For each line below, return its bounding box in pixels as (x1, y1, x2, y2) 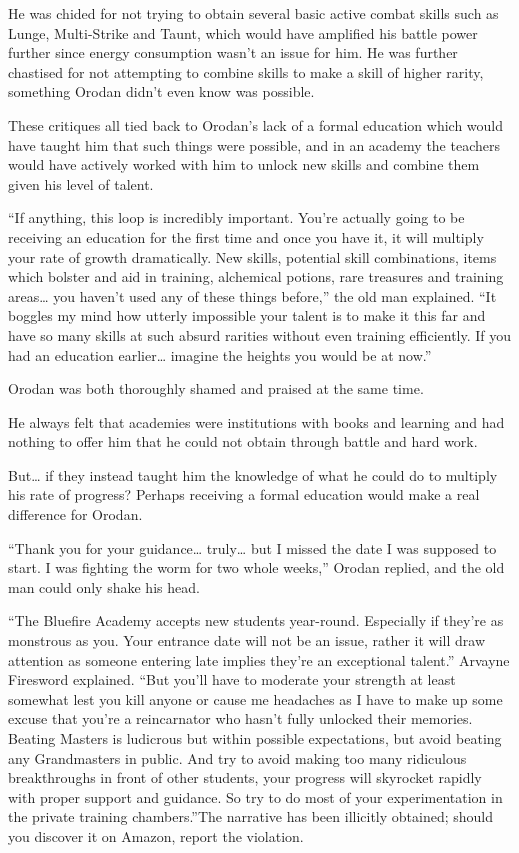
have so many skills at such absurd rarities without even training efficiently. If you (8, 324, 512, 345)
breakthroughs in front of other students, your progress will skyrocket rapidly (8, 767, 482, 788)
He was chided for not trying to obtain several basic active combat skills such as (8, 3, 499, 23)
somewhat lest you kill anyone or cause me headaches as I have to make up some (8, 688, 503, 709)
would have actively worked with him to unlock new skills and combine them (8, 154, 480, 175)
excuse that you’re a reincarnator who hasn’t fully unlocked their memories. (8, 708, 473, 729)
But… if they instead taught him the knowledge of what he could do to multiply (8, 464, 498, 485)
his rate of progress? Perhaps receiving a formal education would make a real (8, 484, 480, 505)
